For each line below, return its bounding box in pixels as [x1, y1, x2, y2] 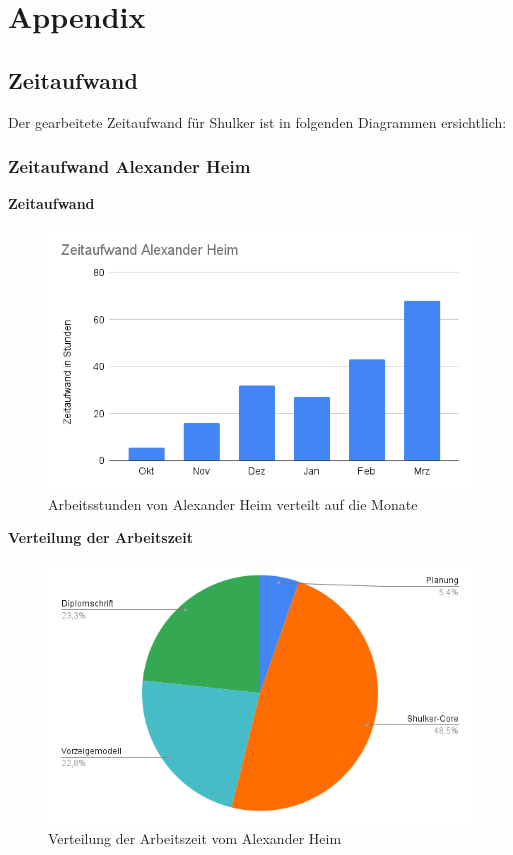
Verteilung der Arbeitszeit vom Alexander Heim [48, 827, 342, 848]
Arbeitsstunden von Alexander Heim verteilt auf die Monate [48, 493, 418, 514]
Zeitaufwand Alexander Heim [8, 154, 251, 179]
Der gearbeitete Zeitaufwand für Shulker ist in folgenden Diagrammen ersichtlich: [8, 111, 507, 132]
